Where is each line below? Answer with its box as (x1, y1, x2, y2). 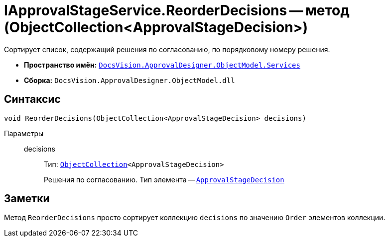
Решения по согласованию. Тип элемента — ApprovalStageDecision (44, 175, 284, 184)
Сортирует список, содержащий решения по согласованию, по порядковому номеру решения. (4, 45, 330, 54)
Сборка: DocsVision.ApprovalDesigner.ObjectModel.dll (24, 76, 235, 84)
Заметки (4, 192, 50, 205)
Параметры (4, 129, 44, 138)
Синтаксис (4, 93, 61, 106)
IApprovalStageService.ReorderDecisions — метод (4, 2, 350, 19)
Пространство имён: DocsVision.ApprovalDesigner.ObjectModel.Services (24, 60, 300, 69)
